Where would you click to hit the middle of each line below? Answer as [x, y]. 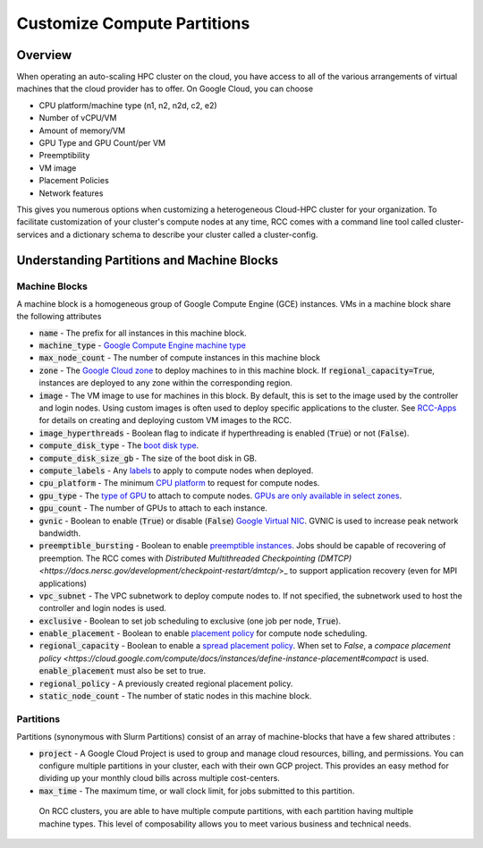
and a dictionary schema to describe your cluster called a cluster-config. [184, 234]
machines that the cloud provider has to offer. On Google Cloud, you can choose [165, 89]
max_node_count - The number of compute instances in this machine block [180, 358]
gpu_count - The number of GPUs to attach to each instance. [153, 508]
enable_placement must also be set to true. [123, 671]
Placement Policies [74, 181]
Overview [44, 55]
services [32, 234]
